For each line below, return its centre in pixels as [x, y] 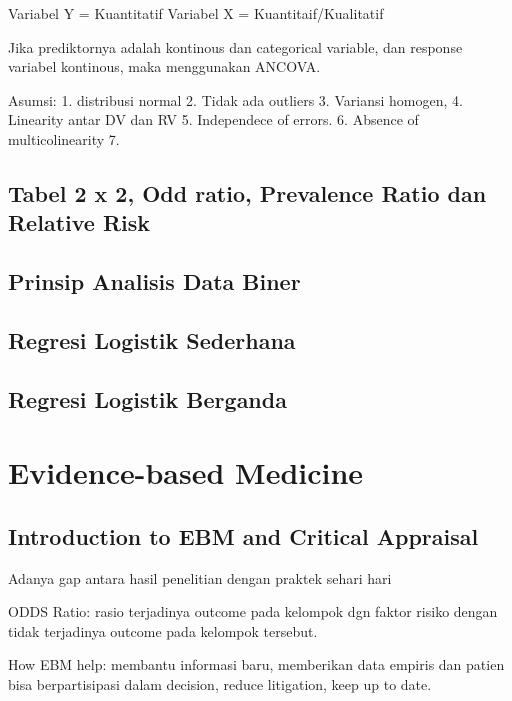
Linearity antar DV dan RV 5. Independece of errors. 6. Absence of [213, 119]
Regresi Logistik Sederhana [152, 339]
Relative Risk [79, 222]
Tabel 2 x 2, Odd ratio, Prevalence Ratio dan [247, 192]
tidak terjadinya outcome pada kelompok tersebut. [163, 630]
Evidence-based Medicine [186, 472]
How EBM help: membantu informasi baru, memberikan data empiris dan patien [256, 664]
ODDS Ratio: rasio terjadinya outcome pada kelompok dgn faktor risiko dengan [253, 611]
